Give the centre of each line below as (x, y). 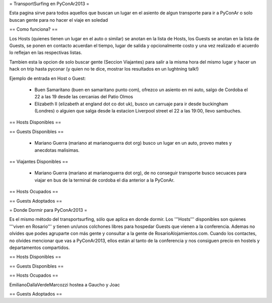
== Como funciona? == (33, 29)
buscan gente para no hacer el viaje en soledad (59, 20)
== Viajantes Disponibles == (39, 162)
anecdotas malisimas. (57, 150)
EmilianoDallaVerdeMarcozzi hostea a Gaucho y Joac (65, 284)
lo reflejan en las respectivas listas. (46, 52)
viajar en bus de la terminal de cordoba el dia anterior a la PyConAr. (105, 180)
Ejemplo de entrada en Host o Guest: (48, 78)
